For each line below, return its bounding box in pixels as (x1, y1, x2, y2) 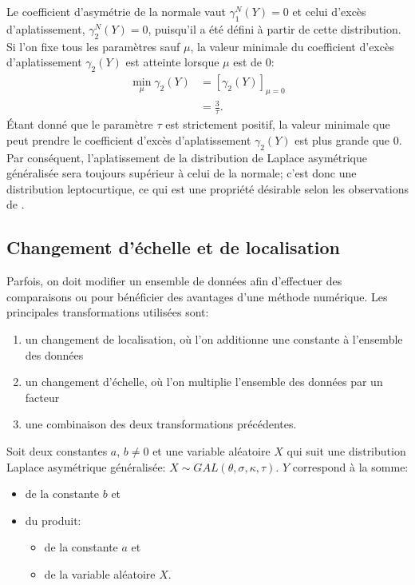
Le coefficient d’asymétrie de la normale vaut (6, 3, 226, 19)
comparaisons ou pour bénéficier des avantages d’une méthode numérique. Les (6, 288, 388, 304)
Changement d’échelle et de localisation (6, 235, 340, 260)
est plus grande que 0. (294, 131, 402, 148)
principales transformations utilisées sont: (6, 304, 209, 320)
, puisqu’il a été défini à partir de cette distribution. (148, 20, 401, 37)
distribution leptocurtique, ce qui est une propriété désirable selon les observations (6, 180, 409, 197)
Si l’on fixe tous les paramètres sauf (6, 38, 180, 54)
